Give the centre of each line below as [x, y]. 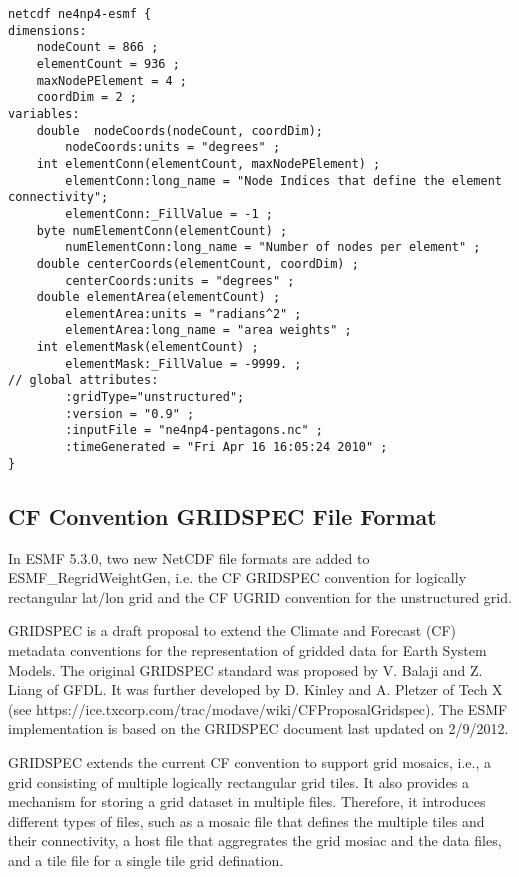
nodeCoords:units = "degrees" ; [173, 147]
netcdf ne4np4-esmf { [80, 14]
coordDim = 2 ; [86, 97]
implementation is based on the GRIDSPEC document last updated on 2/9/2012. [258, 728]
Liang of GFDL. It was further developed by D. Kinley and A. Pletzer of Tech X [255, 689]
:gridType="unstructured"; [155, 397]
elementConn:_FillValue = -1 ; [169, 213]
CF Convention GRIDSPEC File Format [222, 515]
